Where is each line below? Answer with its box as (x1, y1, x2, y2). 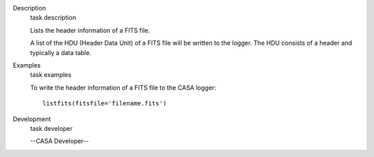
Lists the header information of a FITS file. (30, 26, 150, 34)
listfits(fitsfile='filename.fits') (42, 100, 167, 107)
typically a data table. (30, 48, 91, 56)
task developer (30, 124, 73, 132)
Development (12, 114, 51, 123)
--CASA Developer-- (30, 137, 89, 145)
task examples (30, 71, 72, 79)
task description (30, 14, 76, 22)
